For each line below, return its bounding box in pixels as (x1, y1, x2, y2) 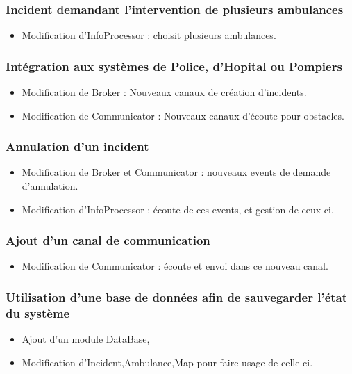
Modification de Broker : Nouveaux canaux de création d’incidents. (22, 85, 307, 99)
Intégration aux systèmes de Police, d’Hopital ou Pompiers (6, 57, 342, 74)
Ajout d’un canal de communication (6, 231, 210, 249)
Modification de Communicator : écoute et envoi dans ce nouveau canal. (22, 259, 328, 273)
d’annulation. (22, 179, 78, 193)
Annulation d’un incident (6, 138, 149, 155)
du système (6, 304, 70, 321)
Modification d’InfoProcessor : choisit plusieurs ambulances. (22, 28, 276, 42)
